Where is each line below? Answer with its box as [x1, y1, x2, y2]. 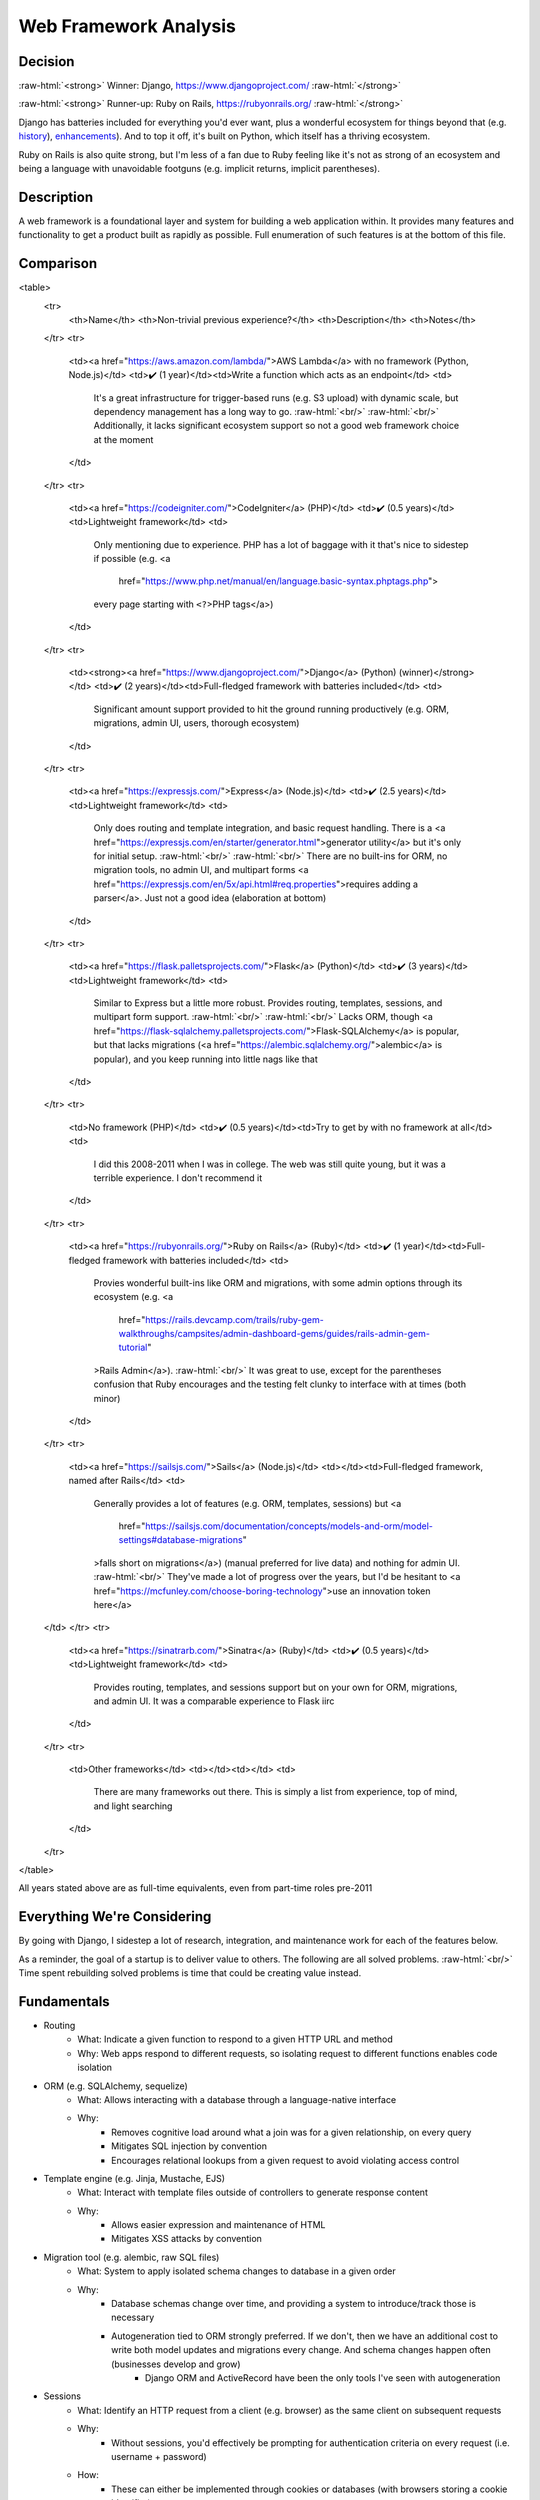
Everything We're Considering [18, 1908, 212, 1925]
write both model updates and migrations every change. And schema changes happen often [111, 2344, 491, 2356]
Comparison [18, 255, 98, 272]
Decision [18, 53, 75, 70]
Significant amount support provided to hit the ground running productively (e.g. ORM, [93, 703, 450, 715]
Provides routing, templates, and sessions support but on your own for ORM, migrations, [93, 1681, 458, 1693]
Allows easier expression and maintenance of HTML [111, 2219, 326, 2231]
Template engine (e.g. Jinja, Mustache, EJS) [43, 2172, 225, 2184]
